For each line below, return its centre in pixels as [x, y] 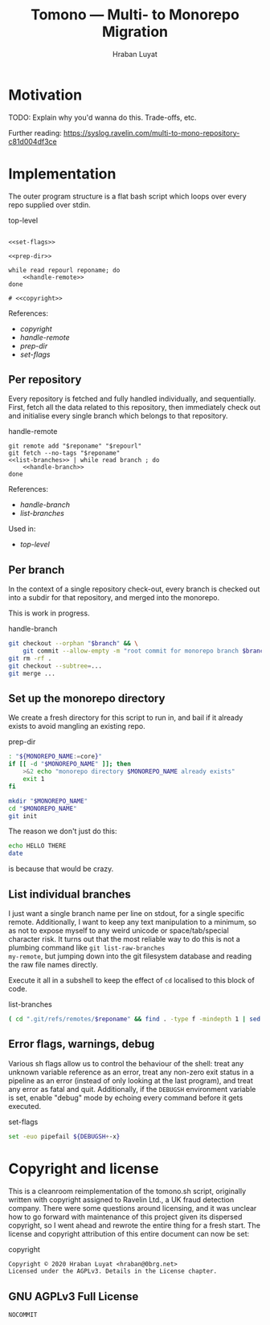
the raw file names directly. [53, 965]
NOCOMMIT [23, 1315]
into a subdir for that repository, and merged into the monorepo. [114, 598]
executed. [25, 1106]
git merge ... [32, 673]
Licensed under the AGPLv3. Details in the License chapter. [113, 1271]
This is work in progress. [49, 613]
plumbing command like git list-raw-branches [87, 947]
